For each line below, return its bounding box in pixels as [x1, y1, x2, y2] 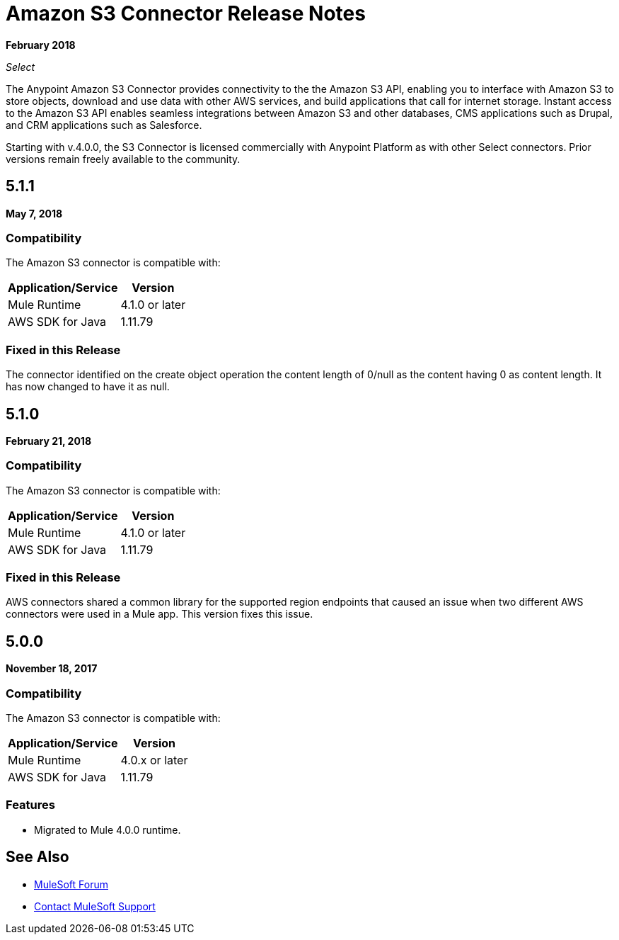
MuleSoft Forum [34, 878, 108, 890]
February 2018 [6, 38, 76, 51]
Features [6, 798, 55, 812]
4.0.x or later [120, 753, 188, 768]
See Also [6, 848, 69, 866]
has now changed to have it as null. [6, 380, 170, 393]
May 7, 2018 [6, 207, 63, 220]
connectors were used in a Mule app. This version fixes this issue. [6, 608, 313, 621]
